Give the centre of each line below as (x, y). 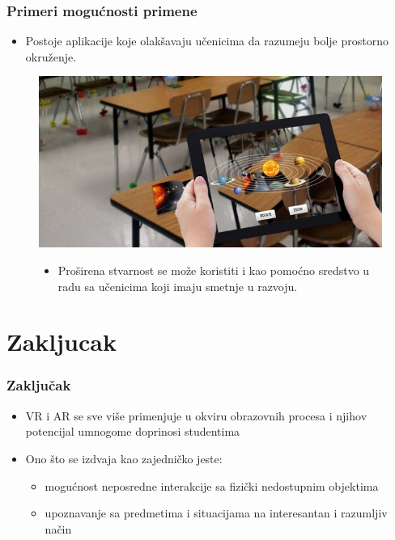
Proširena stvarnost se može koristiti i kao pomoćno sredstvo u (214, 270)
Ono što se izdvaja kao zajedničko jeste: (124, 458)
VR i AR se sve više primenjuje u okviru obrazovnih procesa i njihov (196, 415)
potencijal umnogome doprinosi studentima (133, 431)
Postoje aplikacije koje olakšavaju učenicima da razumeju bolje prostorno (207, 41)
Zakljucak (62, 342)
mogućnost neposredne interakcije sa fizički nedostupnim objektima (212, 485)
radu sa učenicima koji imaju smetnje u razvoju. (178, 286)
